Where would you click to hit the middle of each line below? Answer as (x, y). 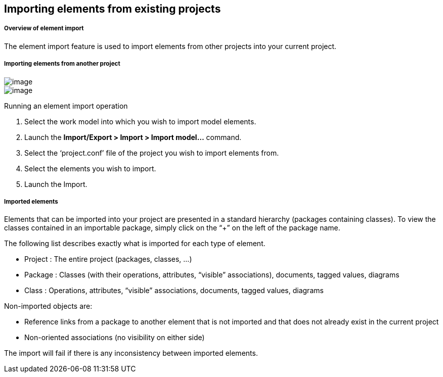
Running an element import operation (66, 106)
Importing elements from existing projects (113, 9)
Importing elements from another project (62, 64)
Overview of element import (44, 29)
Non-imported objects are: (48, 306)
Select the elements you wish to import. (90, 168)
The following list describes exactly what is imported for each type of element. (135, 244)
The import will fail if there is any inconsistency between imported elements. (131, 353)
